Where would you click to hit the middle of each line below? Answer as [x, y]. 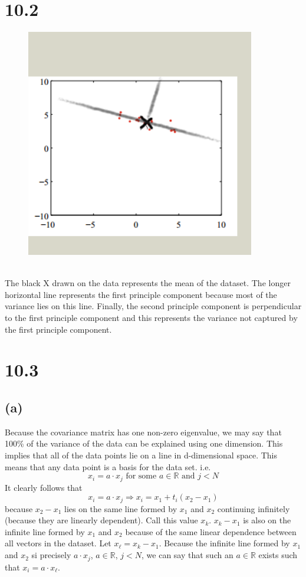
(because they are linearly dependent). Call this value [101, 520]
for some [141, 476]
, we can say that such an [187, 555]
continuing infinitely [254, 508]
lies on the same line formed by [121, 508]
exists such [278, 555]
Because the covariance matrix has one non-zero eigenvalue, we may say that [143, 432]
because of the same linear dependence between [211, 531]
